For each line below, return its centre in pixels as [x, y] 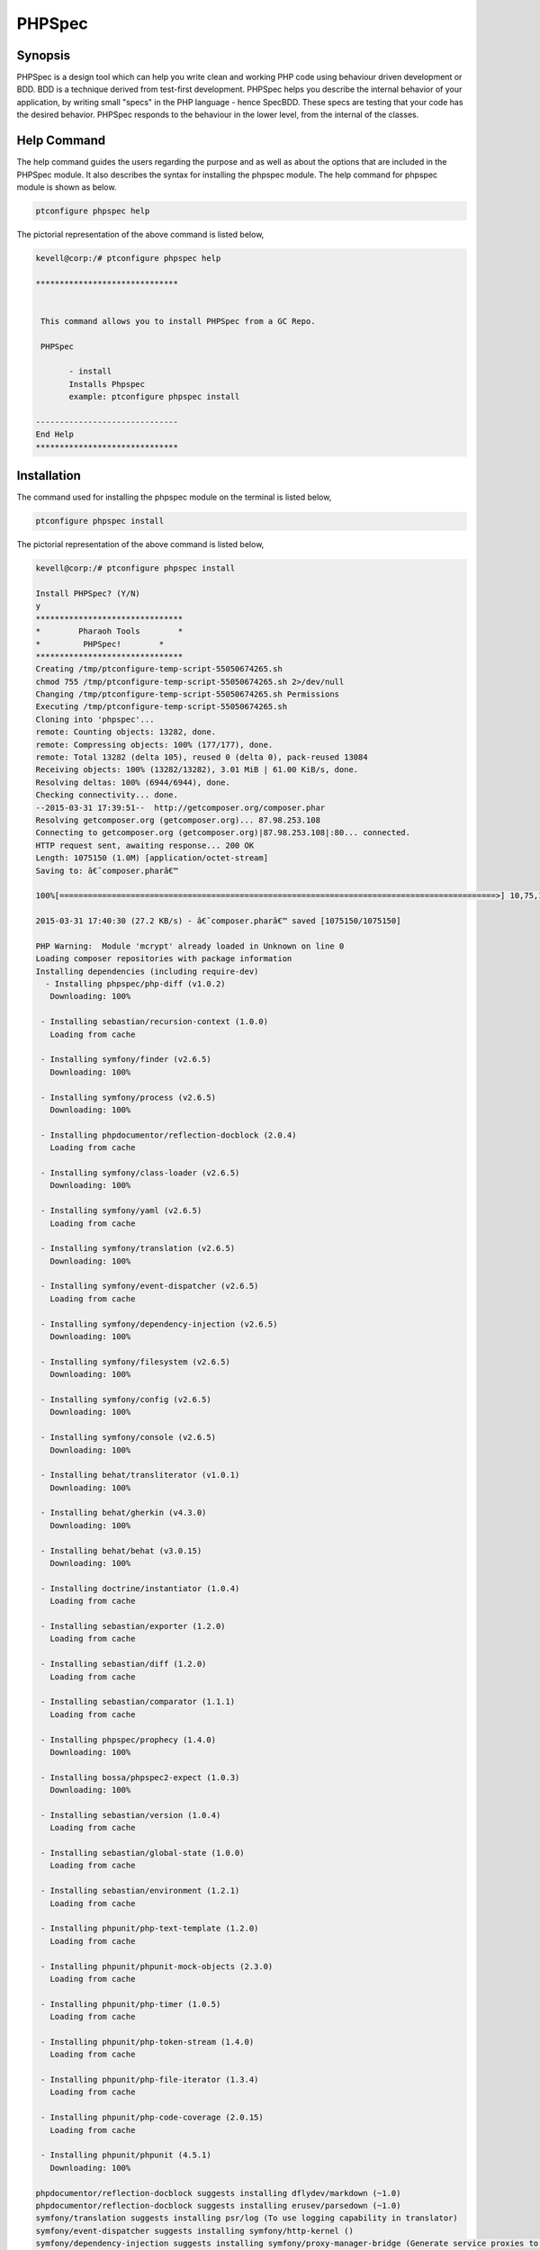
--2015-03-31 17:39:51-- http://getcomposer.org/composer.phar [180, 807]
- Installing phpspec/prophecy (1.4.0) [128, 1740]
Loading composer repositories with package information [164, 959]
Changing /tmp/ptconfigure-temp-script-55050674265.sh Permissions [188, 694]
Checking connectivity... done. [107, 795]
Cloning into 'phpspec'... [95, 719]
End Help [55, 435]
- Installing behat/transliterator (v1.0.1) [140, 1475]
